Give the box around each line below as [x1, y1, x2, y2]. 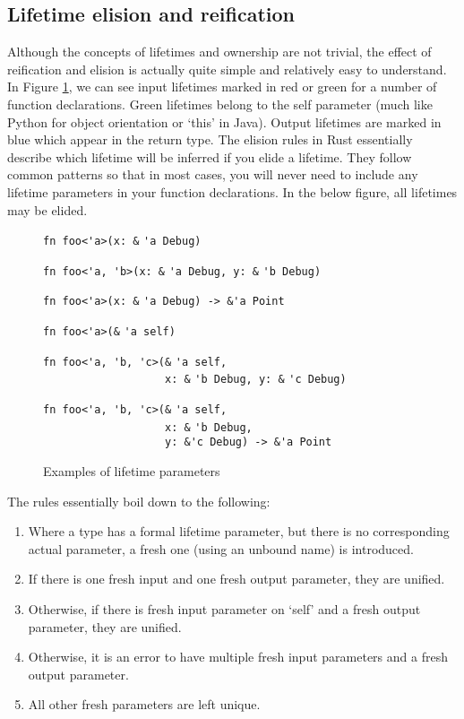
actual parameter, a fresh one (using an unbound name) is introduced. [28, 539, 414, 558]
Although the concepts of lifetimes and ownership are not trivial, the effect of [7, 42, 432, 61]
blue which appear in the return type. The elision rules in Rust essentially [7, 130, 413, 149]
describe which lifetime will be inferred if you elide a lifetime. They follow [7, 147, 412, 166]
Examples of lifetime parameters [43, 462, 220, 481]
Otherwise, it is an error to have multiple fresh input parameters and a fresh [28, 647, 448, 666]
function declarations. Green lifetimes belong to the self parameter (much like [7, 94, 433, 113]
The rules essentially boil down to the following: [7, 491, 271, 510]
